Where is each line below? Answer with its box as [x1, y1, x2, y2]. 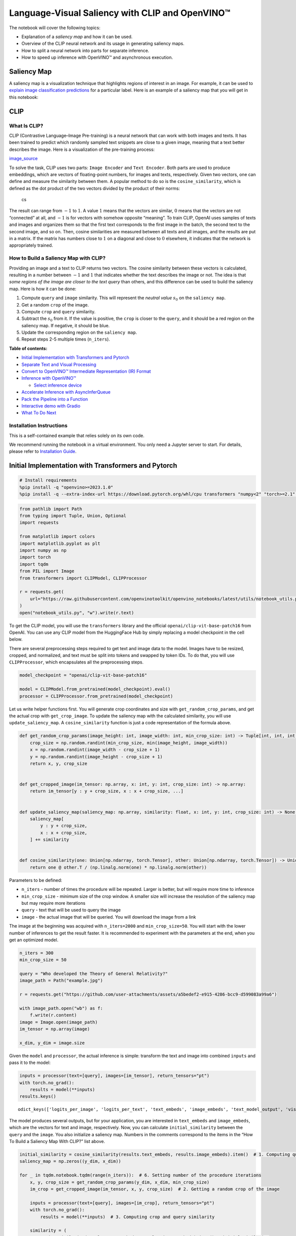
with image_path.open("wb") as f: [19, 1006, 103, 1011]
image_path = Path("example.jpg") [19, 978, 103, 983]
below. [9, 636, 23, 642]
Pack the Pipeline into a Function [21, 396, 88, 402]
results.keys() [19, 1094, 56, 1100]
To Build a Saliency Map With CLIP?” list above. [9, 1139, 106, 1145]
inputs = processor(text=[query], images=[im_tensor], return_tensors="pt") [19, 1073, 210, 1079]
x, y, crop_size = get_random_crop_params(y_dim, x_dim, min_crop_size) [30, 1179, 210, 1185]
